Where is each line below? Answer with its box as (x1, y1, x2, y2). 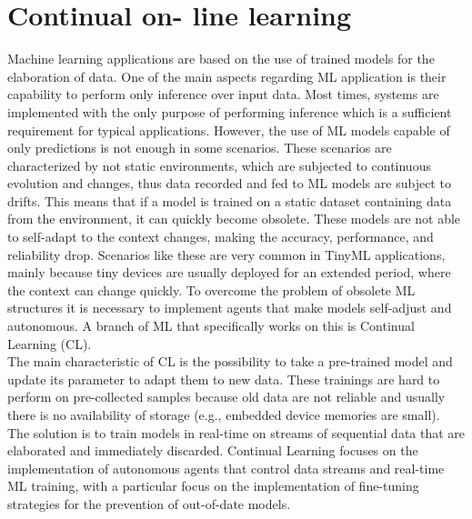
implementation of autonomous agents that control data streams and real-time (7, 458, 445, 477)
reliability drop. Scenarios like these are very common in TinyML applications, (7, 245, 446, 264)
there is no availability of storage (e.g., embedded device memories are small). (7, 405, 440, 424)
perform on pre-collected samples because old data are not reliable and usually (7, 387, 446, 406)
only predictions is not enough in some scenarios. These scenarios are (7, 138, 392, 157)
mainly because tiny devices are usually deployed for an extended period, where (7, 263, 451, 282)
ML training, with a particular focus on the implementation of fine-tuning (7, 476, 419, 495)
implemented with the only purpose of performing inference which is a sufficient (7, 102, 452, 121)
